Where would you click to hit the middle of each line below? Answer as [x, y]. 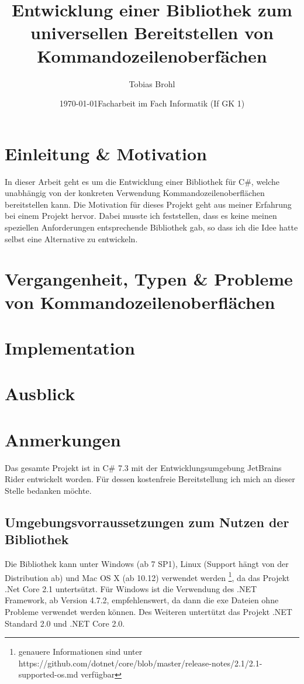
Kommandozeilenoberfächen [152, 55]
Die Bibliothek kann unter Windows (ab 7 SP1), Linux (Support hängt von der [147, 563]
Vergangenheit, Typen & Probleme [149, 279]
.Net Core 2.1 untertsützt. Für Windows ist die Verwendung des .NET [131, 588]
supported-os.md [48, 674]
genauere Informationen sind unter [80, 652]
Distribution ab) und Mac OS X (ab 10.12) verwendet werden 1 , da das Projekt [147, 576]
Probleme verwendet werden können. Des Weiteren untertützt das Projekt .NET [148, 612]
